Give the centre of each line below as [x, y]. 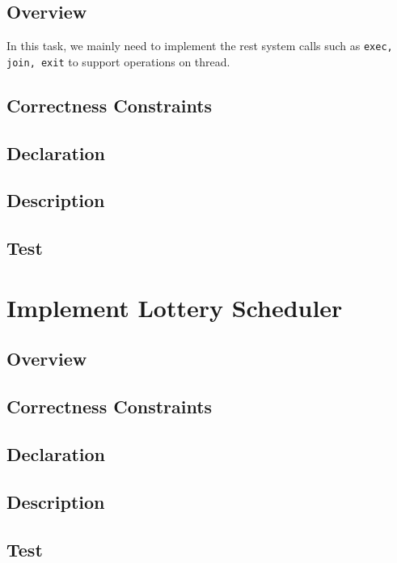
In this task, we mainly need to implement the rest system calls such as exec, [200, 46]
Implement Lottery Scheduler [175, 307]
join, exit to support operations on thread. [118, 61]
